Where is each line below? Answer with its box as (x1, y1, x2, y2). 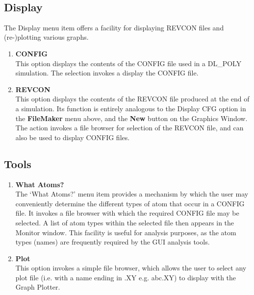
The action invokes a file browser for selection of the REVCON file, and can (15, 123, 244, 133)
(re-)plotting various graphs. (4, 32, 89, 42)
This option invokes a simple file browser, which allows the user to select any (15, 263, 247, 273)
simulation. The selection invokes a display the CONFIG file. (15, 68, 199, 78)
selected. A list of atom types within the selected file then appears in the (15, 217, 234, 227)
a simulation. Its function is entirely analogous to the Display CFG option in (15, 103, 246, 113)
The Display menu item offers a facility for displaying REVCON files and (4, 22, 224, 32)
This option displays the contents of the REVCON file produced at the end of (15, 94, 250, 104)
